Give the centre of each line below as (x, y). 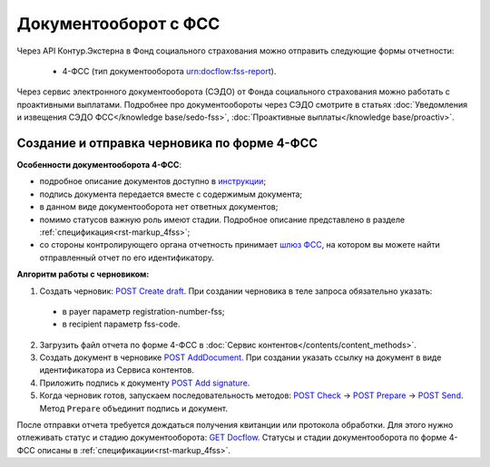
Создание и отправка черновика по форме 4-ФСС (167, 143)
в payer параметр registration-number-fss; (143, 311)
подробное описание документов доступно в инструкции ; (153, 181)
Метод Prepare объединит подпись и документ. (134, 408)
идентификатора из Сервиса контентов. (117, 370)
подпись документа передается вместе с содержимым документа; (171, 194)
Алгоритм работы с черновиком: (83, 274)
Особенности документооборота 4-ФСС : (99, 165)
